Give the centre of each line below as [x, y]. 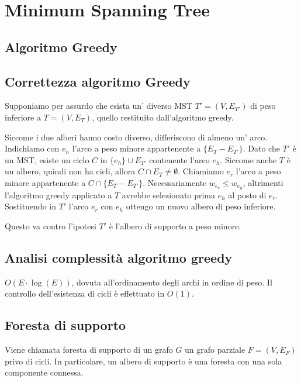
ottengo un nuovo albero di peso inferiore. [201, 206]
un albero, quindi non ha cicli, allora [70, 171]
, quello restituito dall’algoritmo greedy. [163, 117]
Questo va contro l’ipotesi [51, 226]
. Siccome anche [248, 159]
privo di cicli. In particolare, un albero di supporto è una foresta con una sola [143, 361]
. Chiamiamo [201, 171]
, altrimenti [263, 182]
